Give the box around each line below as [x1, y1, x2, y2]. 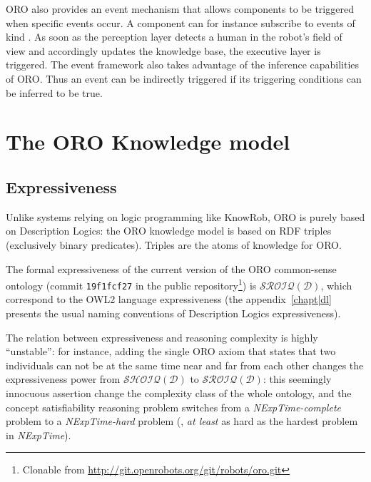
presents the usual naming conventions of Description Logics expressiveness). [6, 306, 341, 321]
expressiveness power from [6, 371, 121, 386]
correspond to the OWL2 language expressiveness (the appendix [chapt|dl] [6, 292, 332, 307]
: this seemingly [263, 371, 332, 386]
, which [320, 277, 352, 292]
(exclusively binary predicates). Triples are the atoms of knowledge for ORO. [6, 237, 342, 252]
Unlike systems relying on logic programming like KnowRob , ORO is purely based [6, 209, 365, 224]
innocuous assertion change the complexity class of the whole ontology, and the [6, 385, 352, 400]
